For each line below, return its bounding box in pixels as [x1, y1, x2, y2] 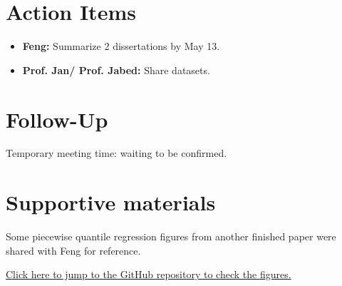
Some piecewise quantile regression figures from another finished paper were [6, 229, 336, 244]
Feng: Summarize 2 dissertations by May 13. [22, 39, 220, 53]
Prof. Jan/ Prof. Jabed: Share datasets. [22, 62, 210, 77]
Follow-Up [6, 104, 108, 133]
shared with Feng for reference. [6, 242, 141, 257]
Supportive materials [6, 188, 216, 217]
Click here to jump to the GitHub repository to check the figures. [6, 267, 291, 282]
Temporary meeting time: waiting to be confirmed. [6, 145, 227, 160]
